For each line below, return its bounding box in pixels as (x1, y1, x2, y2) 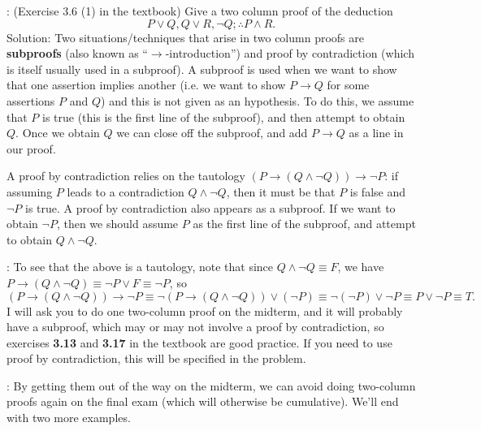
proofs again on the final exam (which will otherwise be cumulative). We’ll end (6, 393, 399, 410)
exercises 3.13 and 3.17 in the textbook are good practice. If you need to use (6, 334, 392, 351)
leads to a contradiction (67, 183, 184, 200)
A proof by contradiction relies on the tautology (6, 167, 245, 184)
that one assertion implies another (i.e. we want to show (6, 76, 286, 93)
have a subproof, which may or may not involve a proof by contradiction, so (6, 318, 384, 335)
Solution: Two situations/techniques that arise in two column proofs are (6, 28, 364, 45)
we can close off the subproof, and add (116, 124, 308, 141)
